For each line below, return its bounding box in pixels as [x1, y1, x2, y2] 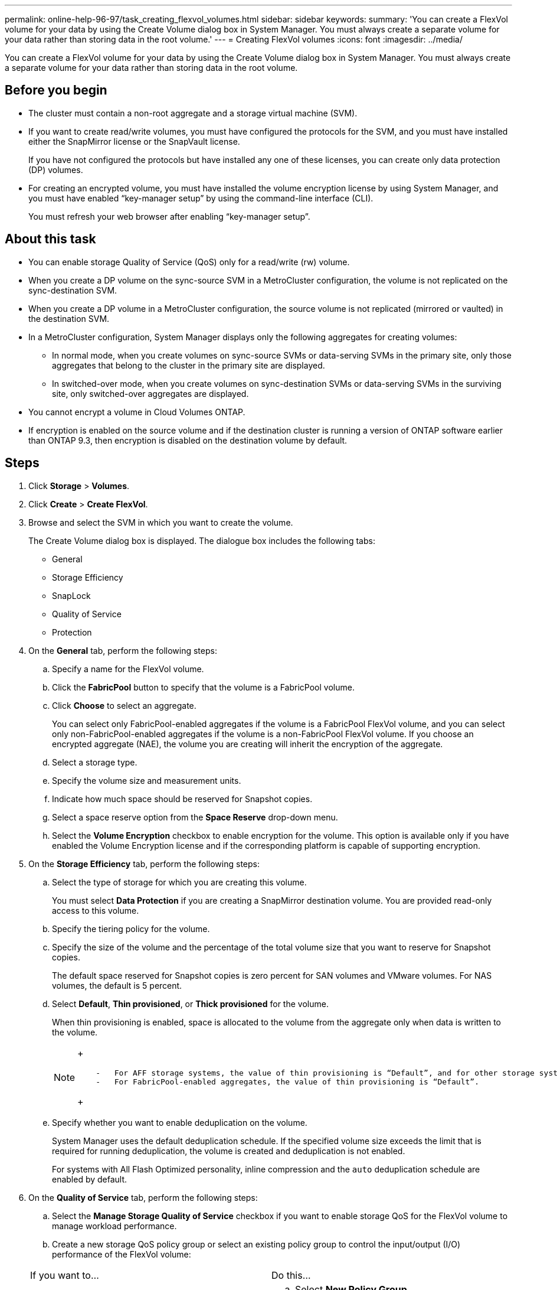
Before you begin [5, 83, 107, 98]
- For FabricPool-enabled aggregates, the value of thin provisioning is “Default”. [96, 1077, 479, 1086]
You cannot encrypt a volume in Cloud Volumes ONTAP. [28, 406, 245, 417]
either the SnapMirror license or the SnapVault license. [28, 136, 240, 146]
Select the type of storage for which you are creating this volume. [52, 877, 307, 887]
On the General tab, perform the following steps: [28, 645, 217, 656]
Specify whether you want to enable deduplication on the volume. [52, 1117, 307, 1128]
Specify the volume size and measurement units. [52, 775, 241, 786]
